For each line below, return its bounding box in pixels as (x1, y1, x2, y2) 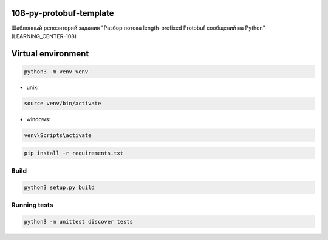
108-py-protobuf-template (11, 8, 115, 18)
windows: (26, 115, 51, 122)
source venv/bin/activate (24, 100, 101, 107)
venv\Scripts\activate (24, 132, 92, 139)
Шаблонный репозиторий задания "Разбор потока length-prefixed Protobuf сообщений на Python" (11, 24, 265, 32)
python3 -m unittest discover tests (24, 218, 134, 225)
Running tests (11, 201, 53, 209)
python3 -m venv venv (24, 68, 89, 75)
